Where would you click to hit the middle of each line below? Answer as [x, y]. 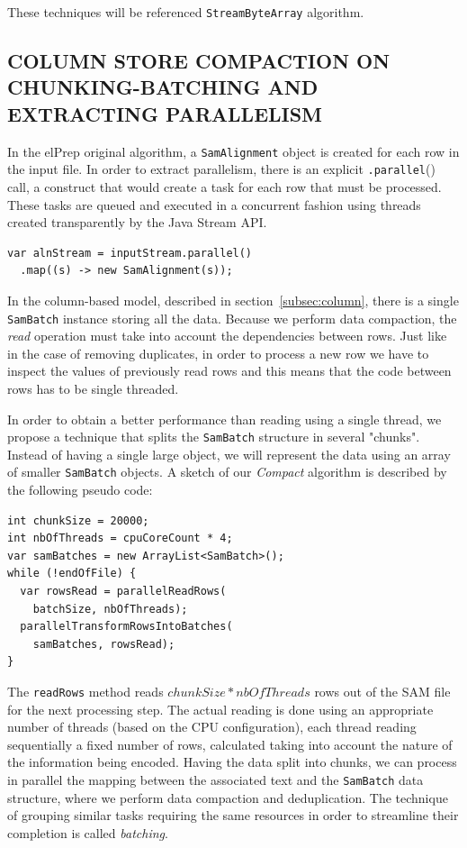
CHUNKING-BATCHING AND [163, 87]
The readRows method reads [85, 691]
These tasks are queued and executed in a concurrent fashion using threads [214, 204]
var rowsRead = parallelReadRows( [123, 592]
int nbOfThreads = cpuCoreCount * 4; [120, 538]
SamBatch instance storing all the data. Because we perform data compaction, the [232, 318]
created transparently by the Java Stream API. [137, 222]
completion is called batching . [88, 832]
